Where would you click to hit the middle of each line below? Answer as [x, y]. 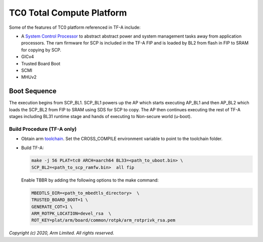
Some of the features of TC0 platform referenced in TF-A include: [75, 27]
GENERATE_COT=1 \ [52, 207]
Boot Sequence [33, 91]
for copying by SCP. [41, 50]
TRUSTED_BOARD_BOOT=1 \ [60, 200]
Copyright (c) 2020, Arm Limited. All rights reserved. [62, 233]
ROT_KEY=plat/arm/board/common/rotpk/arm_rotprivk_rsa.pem [103, 220]
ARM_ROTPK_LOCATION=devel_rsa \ [71, 214]
